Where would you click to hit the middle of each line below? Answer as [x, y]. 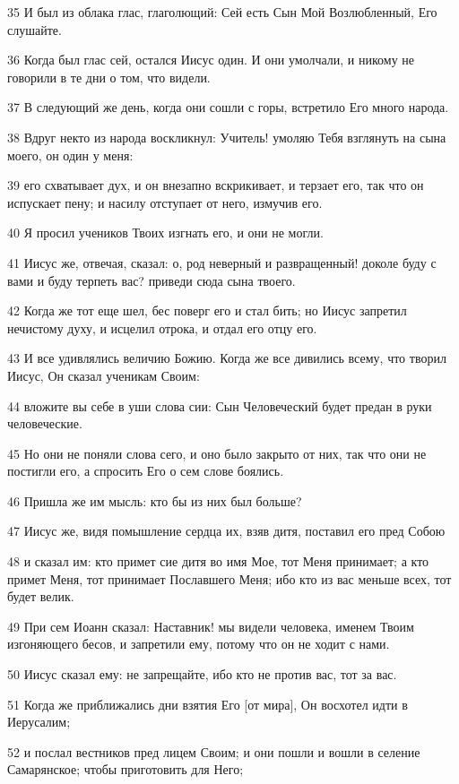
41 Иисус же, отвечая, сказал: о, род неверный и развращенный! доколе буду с [222, 262]
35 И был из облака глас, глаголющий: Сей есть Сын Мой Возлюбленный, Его [222, 12]
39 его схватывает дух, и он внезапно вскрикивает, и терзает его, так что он [216, 185]
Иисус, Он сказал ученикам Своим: [104, 375]
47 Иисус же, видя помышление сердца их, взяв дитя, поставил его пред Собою [226, 531]
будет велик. [41, 596]
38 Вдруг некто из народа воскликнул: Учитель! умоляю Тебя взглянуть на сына [227, 137]
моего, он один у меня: [70, 155]
